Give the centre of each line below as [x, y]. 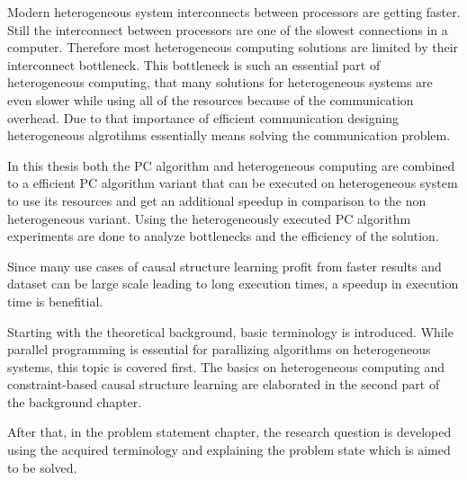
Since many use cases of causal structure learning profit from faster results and [225, 266]
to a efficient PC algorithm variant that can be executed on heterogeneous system [233, 183]
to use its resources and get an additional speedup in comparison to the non [217, 200]
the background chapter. [75, 401]
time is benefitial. [55, 301]
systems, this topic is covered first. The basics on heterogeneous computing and [226, 366]
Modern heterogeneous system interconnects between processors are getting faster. [234, 12]
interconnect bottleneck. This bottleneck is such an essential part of [194, 64]
